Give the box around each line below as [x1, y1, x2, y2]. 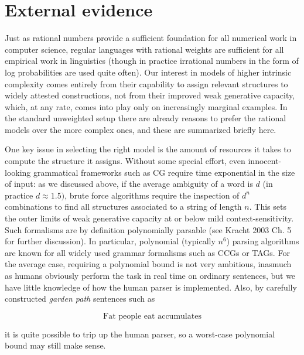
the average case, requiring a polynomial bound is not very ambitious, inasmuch [5, 258, 292, 270]
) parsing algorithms [226, 235, 299, 247]
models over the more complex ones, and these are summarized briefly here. [5, 123, 276, 135]
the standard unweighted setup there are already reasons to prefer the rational [5, 112, 286, 124]
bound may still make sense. [5, 339, 106, 351]
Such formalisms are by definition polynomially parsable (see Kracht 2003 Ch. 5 [5, 223, 292, 235]
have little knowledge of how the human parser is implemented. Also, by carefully [5, 281, 297, 293]
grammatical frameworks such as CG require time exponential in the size [33, 166, 295, 178]
